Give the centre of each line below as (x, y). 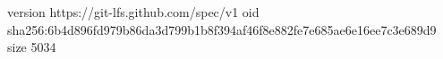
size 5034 (32, 47)
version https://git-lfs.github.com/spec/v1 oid (133, 12)
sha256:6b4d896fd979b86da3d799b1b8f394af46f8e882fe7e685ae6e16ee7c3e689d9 (222, 29)
